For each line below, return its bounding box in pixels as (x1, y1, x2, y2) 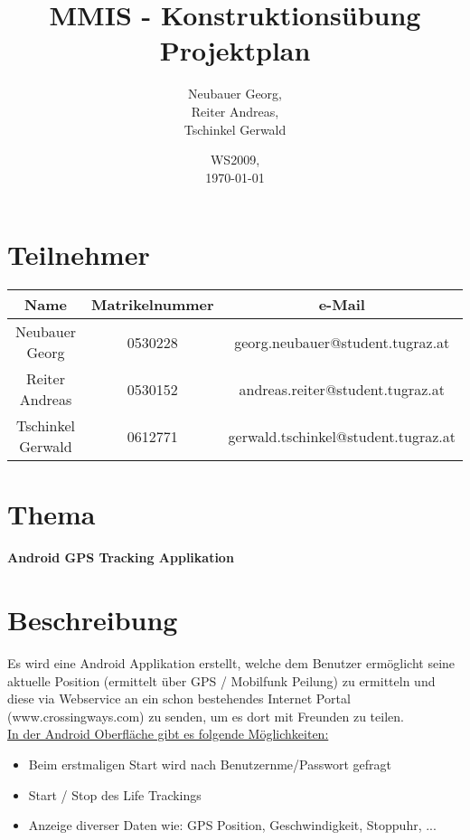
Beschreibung (7, 601, 178, 638)
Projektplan (159, 32, 311, 69)
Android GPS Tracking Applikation (7, 548, 234, 567)
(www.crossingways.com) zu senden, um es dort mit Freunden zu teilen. (7, 706, 404, 725)
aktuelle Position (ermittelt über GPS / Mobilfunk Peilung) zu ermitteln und (7, 671, 436, 690)
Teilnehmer (7, 236, 150, 273)
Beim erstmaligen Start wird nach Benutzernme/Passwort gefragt (28, 755, 391, 774)
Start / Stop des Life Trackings (28, 785, 202, 804)
